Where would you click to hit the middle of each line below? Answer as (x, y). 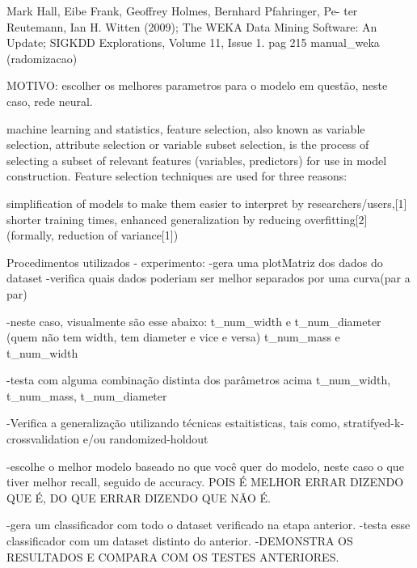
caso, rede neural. (50, 101)
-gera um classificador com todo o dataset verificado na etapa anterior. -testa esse (208, 525)
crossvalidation (43, 439)
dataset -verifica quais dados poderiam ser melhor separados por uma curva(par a (208, 278)
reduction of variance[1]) (118, 235)
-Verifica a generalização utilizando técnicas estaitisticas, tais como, (173, 423)
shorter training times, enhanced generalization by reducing (154, 219)
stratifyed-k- (374, 423)
